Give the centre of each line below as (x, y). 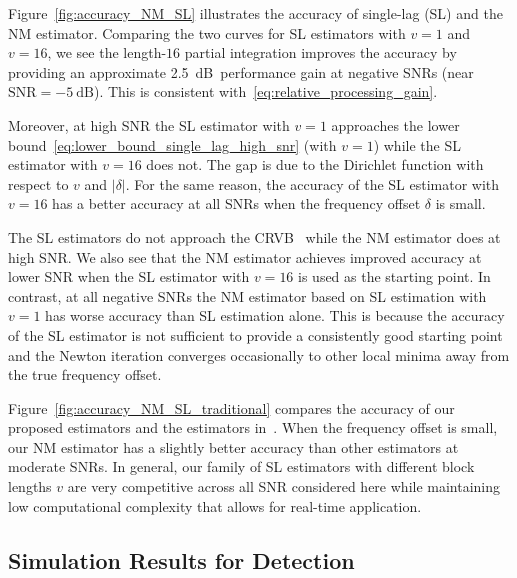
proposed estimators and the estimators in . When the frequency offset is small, (253, 427)
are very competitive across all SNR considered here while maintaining (284, 486)
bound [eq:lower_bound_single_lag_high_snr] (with (172, 144)
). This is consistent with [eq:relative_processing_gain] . (265, 91)
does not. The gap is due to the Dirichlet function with (315, 164)
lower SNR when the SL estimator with (129, 276)
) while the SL (417, 144)
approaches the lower (395, 124)
